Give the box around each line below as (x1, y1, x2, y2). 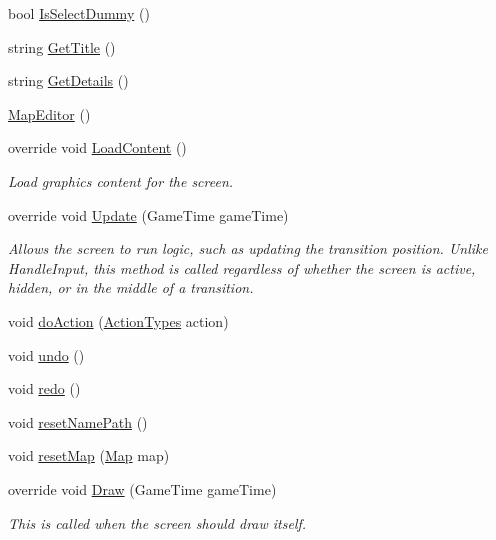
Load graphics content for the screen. (8, 170, 234, 191)
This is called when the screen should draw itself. (8, 512, 307, 533)
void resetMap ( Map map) (8, 445, 170, 466)
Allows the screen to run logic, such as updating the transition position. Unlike (8, 238, 488, 259)
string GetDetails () (8, 70, 129, 91)
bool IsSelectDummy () (8, 3, 150, 23)
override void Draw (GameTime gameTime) (8, 478, 277, 499)
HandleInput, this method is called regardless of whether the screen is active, (8, 257, 476, 278)
